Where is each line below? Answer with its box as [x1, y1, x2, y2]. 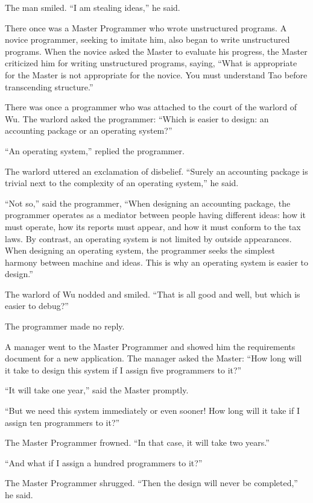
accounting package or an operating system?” [5, 124, 172, 137]
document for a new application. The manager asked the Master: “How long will [5, 352, 302, 364]
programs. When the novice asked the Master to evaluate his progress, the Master [5, 45, 308, 57]
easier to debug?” [5, 299, 69, 312]
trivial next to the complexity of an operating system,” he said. [5, 177, 239, 189]
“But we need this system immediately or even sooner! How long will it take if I [5, 404, 300, 417]
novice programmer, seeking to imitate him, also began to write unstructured [5, 33, 290, 46]
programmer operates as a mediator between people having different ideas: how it [5, 208, 306, 221]
